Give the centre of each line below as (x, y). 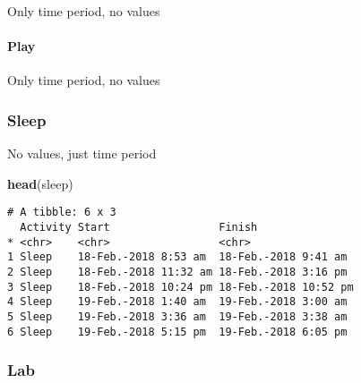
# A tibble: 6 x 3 (62, 213)
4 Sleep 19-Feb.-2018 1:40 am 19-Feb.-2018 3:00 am (177, 302)
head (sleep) (40, 183)
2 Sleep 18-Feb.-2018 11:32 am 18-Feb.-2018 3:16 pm (177, 272)
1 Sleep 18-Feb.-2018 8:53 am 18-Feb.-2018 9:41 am (177, 257)
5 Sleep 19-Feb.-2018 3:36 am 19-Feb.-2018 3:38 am (177, 316)
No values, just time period (82, 153)
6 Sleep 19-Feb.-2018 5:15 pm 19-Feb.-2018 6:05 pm (177, 332)
